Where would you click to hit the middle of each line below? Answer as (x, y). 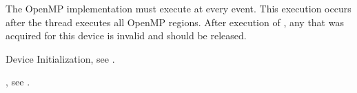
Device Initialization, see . (60, 58)
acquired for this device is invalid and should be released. (126, 35)
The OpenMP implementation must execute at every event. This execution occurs (178, 8)
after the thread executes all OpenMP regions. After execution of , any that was (175, 22)
